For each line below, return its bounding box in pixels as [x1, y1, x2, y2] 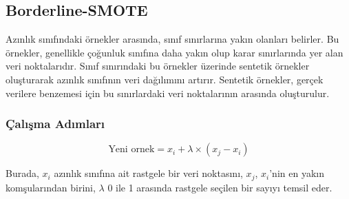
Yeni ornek [108, 145, 155, 155]
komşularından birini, [6, 180, 96, 194]
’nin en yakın [269, 166, 324, 180]
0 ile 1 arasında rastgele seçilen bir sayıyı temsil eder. [107, 180, 332, 194]
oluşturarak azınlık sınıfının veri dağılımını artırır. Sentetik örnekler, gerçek [6, 72, 324, 86]
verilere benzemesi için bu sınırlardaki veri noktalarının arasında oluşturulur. [6, 85, 330, 100]
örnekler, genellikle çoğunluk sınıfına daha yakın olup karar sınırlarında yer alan [6, 45, 343, 59]
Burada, [6, 166, 39, 180]
